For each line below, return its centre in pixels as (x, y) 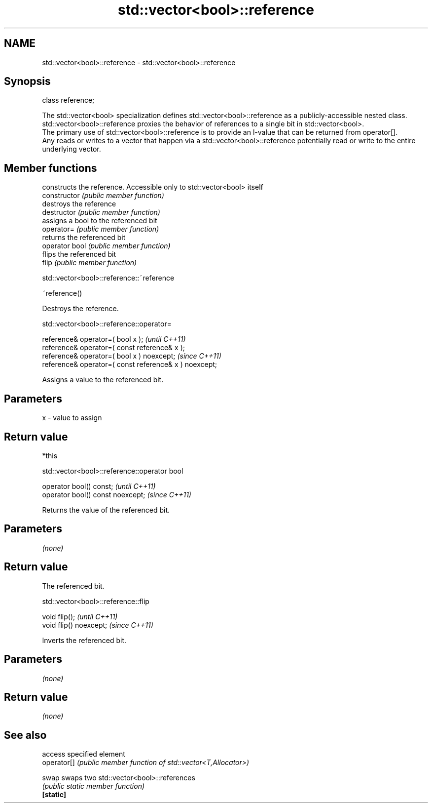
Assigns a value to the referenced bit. (103, 380)
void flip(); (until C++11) (80, 616)
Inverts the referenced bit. (84, 640)
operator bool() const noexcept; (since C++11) (117, 494)
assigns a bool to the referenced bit (100, 221)
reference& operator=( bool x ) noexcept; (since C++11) (132, 356)
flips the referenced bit (79, 254)
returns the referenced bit (84, 238)
